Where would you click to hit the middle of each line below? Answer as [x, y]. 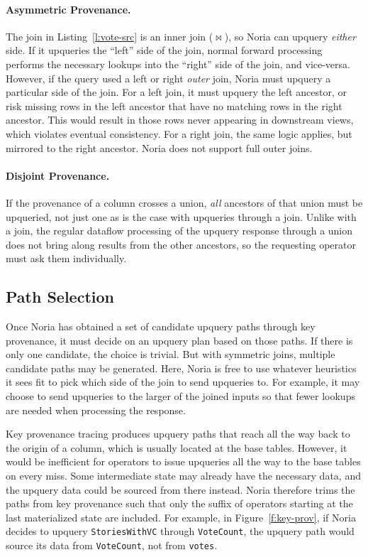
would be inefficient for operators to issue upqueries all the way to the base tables [183, 461]
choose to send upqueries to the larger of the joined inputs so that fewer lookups [180, 396]
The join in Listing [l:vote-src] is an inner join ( [110, 36]
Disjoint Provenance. [58, 175]
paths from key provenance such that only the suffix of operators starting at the [179, 503]
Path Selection [60, 297]
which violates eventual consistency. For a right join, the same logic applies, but [179, 133]
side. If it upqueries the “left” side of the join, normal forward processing [164, 50]
